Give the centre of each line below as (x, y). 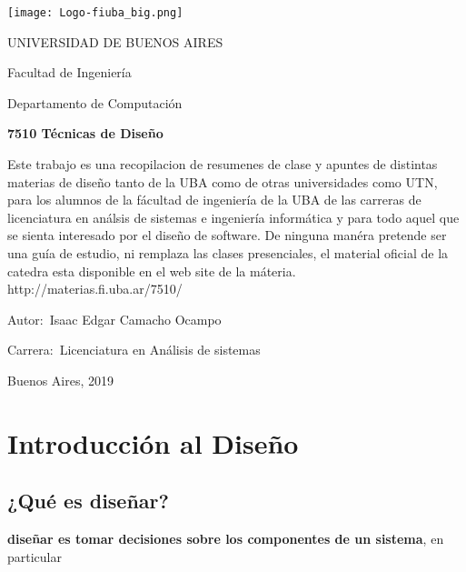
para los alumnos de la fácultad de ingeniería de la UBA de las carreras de (214, 200)
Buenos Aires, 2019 (61, 380)
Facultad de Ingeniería (69, 72)
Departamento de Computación (95, 102)
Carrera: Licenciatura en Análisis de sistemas (134, 350)
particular (35, 556)
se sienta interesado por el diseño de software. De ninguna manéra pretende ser (227, 235)
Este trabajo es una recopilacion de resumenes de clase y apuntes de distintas (223, 164)
